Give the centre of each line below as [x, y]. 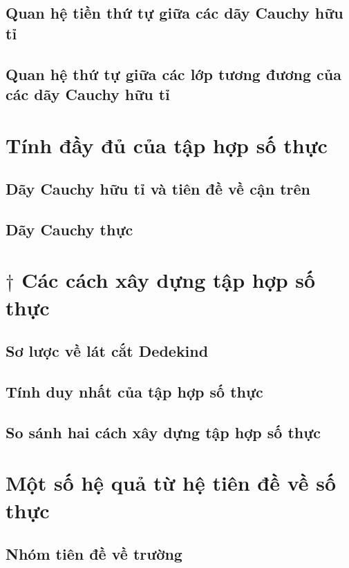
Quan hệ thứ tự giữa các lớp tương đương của [173, 74]
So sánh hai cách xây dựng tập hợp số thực [163, 432]
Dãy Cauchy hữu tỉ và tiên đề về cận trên [158, 189]
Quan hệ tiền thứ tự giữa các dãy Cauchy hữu [174, 13]
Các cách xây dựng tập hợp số [169, 280]
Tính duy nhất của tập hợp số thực [134, 392]
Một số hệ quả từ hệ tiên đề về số [171, 483]
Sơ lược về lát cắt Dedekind [107, 351]
